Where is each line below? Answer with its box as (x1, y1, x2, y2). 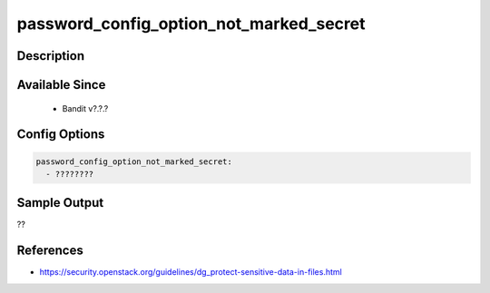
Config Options (16, 127, 105, 142)
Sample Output (16, 195, 104, 210)
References (16, 243, 83, 259)
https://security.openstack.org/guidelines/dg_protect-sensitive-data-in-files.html (39, 267, 342, 278)
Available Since (16, 77, 106, 93)
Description (16, 48, 85, 63)
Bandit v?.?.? (62, 103, 109, 113)
